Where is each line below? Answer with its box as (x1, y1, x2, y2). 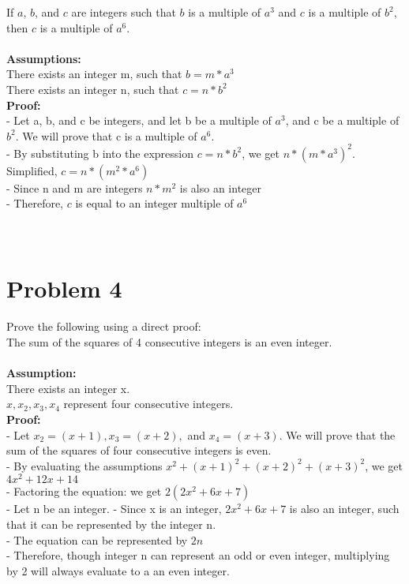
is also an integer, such (289, 500, 400, 517)
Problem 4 (6, 272, 122, 305)
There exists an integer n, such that (6, 80, 179, 97)
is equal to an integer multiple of (75, 195, 234, 212)
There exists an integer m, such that (6, 66, 182, 82)
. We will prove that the (279, 426, 396, 443)
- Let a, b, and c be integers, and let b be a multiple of (6, 112, 272, 129)
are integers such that (71, 4, 176, 20)
